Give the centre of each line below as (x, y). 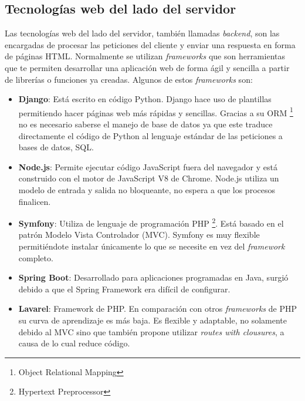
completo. (36, 257)
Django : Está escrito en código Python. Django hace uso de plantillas (145, 99)
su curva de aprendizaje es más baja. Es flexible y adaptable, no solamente (152, 320)
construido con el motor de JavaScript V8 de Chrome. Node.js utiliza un (149, 178)
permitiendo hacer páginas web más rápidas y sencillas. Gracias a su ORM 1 (156, 112)
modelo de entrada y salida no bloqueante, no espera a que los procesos (147, 189)
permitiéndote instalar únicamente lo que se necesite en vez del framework (152, 246)
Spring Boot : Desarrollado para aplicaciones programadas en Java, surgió (153, 277)
